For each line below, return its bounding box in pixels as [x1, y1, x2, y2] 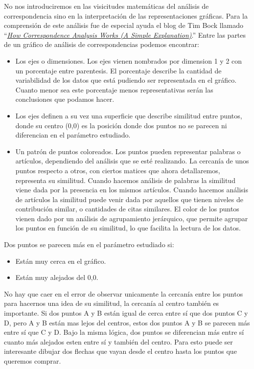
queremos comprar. [4, 356, 61, 366]
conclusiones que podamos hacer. [15, 94, 115, 104]
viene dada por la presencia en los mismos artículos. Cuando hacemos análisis [15, 184, 248, 195]
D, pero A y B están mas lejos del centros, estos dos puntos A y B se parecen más [4, 317, 250, 327]
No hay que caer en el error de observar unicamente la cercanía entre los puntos [4, 288, 243, 299]
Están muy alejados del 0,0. [15, 272, 98, 282]
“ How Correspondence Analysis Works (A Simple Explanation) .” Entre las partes [4, 29, 246, 40]
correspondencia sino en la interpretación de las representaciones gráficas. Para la [4, 10, 248, 21]
